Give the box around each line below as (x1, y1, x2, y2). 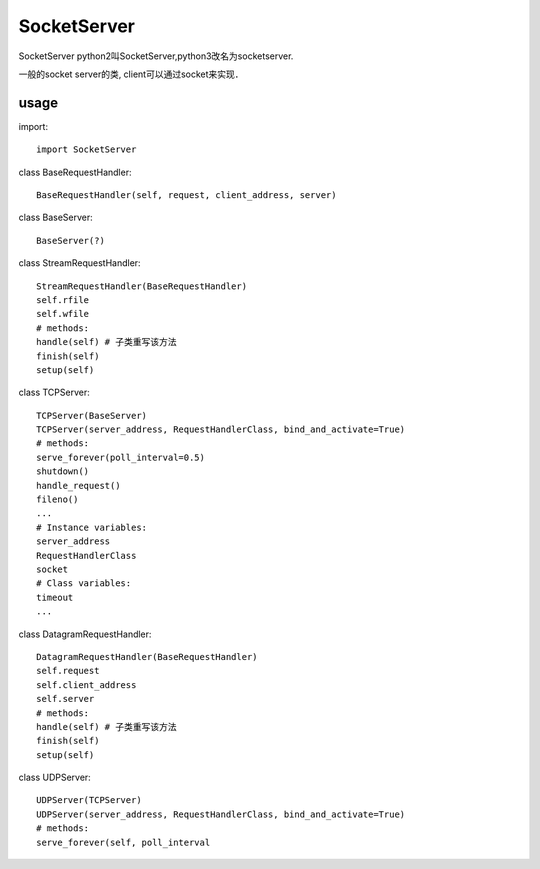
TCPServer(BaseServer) (36, 410, 148, 421)
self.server (36, 693, 95, 705)
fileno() (36, 494, 79, 505)
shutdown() (36, 466, 90, 477)
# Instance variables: (36, 521, 148, 533)
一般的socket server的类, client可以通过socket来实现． (18, 68, 244, 80)
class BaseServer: (18, 211, 94, 224)
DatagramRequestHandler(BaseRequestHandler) (36, 651, 259, 662)
